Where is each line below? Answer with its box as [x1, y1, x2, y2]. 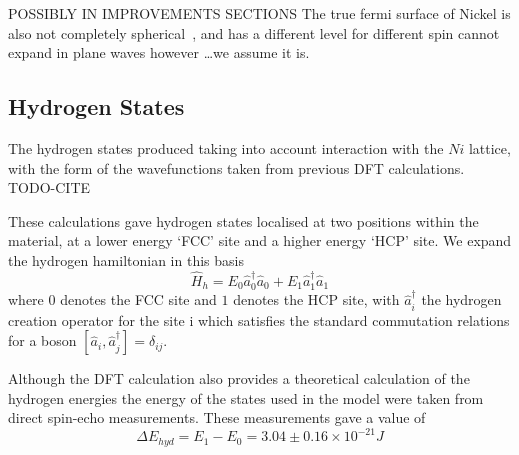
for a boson [8, 330, 77, 351]
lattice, [468, 137, 511, 158]
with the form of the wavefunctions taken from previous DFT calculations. [8, 157, 465, 178]
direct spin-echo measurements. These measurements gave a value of [8, 407, 426, 428]
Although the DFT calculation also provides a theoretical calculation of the [8, 368, 470, 389]
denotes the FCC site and [60, 289, 217, 310]
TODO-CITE [8, 177, 91, 198]
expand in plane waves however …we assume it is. [8, 42, 310, 63]
